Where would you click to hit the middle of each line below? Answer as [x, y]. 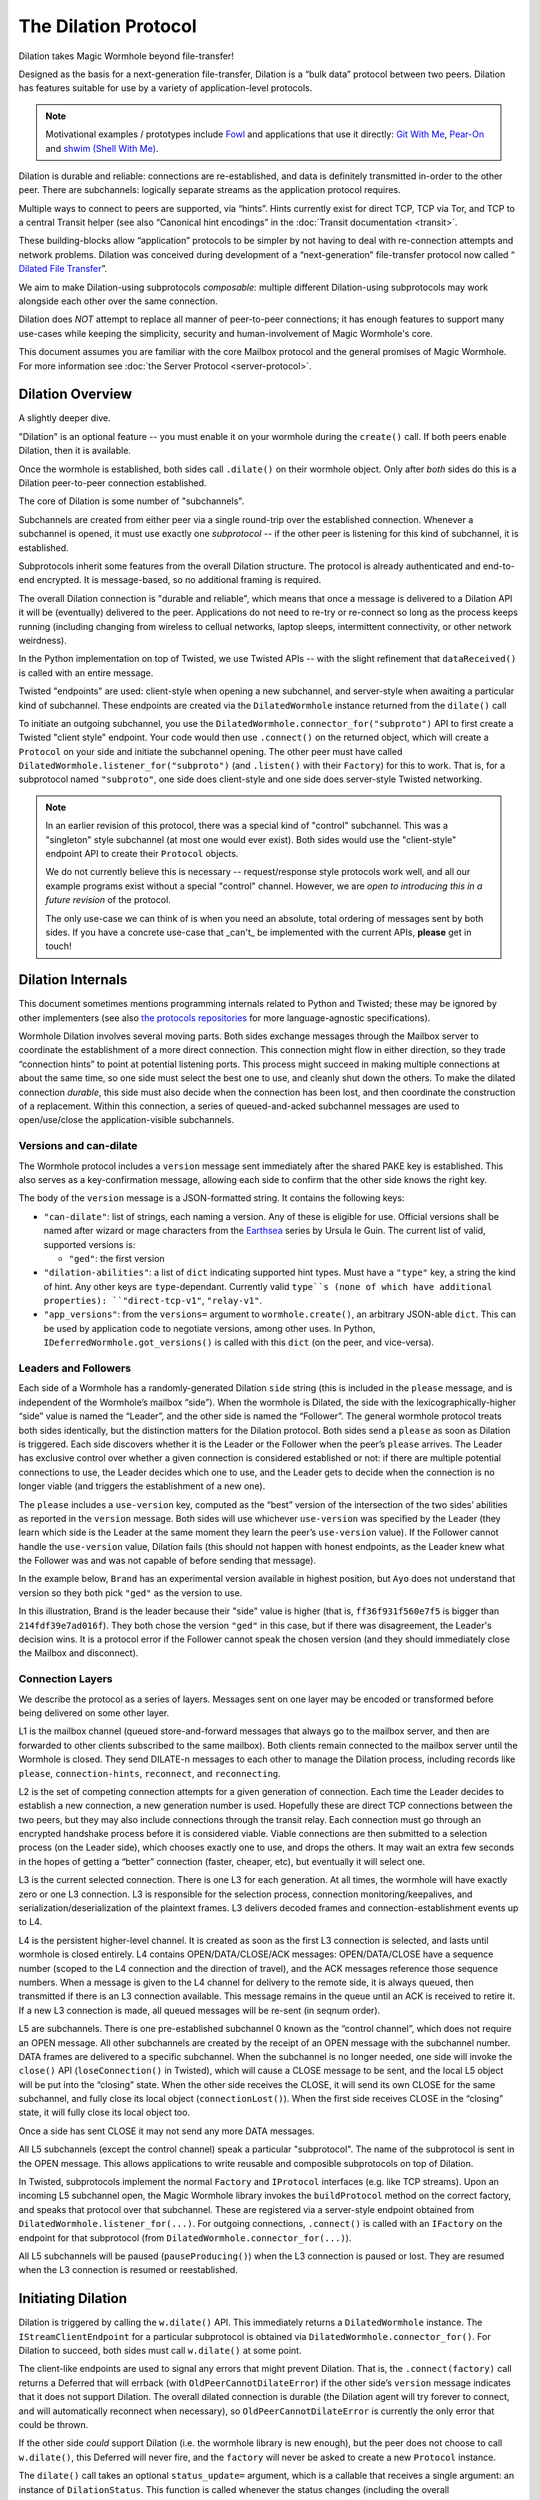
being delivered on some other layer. [94, 1712]
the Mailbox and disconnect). [78, 1653]
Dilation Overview [75, 394]
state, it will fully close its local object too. [104, 2112]
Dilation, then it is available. [75, 451]
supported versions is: [89, 1244]
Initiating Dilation [73, 2298]
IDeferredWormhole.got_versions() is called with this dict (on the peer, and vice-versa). [239, 1342]
